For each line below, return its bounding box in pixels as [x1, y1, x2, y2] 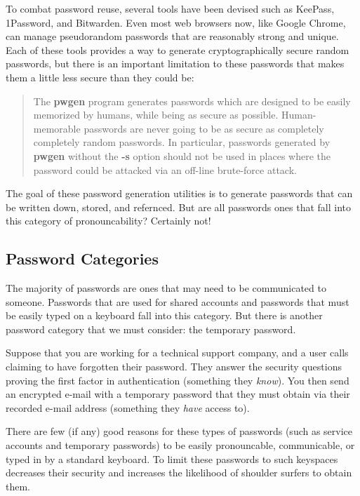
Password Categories [6, 248, 159, 269]
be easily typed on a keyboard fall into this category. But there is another [6, 308, 323, 323]
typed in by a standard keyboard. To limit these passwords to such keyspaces [6, 451, 338, 466]
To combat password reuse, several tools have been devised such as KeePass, [6, 1, 335, 15]
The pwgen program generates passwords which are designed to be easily [33, 93, 351, 108]
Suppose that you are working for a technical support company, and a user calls [6, 345, 349, 360]
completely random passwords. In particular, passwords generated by [33, 135, 331, 149]
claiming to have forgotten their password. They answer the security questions [6, 359, 342, 374]
